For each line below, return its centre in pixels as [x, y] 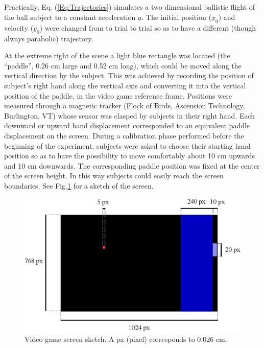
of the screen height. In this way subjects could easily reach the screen [114, 176]
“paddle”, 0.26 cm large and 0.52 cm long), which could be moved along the [123, 65]
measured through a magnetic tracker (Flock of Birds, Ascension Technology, [125, 106]
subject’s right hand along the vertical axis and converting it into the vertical [125, 85]
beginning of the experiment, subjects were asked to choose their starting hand [127, 145]
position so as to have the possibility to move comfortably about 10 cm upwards [129, 156]
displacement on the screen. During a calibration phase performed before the [124, 135]
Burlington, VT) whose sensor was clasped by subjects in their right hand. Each [130, 115]
